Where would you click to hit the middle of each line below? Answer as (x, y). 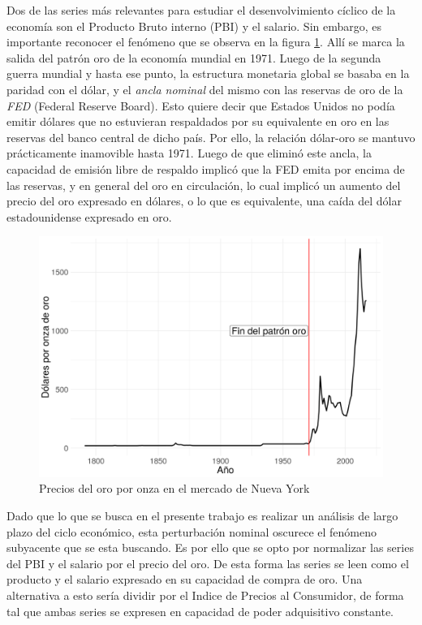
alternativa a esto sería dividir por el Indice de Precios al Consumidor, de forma (205, 595)
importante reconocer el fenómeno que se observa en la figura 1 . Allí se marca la (206, 42)
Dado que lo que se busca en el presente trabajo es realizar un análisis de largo (202, 515)
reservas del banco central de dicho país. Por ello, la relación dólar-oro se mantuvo (211, 137)
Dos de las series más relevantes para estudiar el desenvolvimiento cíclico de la (201, 10)
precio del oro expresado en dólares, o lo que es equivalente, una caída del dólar (204, 201)
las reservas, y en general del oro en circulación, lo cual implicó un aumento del (204, 185)
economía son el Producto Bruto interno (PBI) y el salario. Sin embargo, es (194, 26)
